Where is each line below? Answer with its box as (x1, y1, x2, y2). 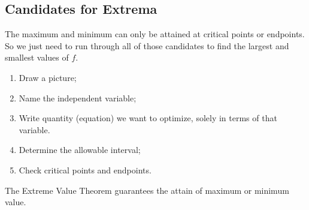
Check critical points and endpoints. (19, 163, 152, 176)
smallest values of (5, 51, 69, 64)
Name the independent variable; (19, 91, 137, 104)
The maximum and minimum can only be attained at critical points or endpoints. (5, 28, 305, 40)
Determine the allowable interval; (19, 143, 141, 156)
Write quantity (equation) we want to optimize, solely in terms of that (19, 112, 277, 124)
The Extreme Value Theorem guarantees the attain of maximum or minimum (5, 184, 289, 196)
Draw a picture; (19, 71, 77, 83)
